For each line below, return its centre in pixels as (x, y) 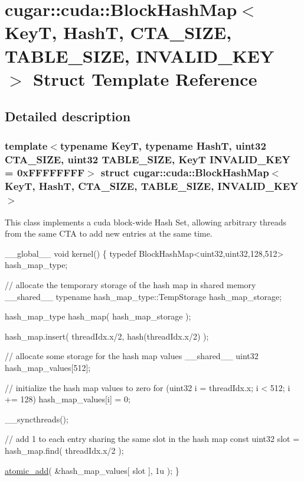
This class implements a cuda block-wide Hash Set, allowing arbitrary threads (146, 222)
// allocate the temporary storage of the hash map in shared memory (130, 285)
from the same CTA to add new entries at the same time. (109, 233)
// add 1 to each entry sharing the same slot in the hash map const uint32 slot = (152, 439)
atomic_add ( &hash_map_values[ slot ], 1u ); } (92, 470)
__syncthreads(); (37, 419)
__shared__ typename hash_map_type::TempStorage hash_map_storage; (143, 296)
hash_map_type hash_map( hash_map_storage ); (98, 316)
